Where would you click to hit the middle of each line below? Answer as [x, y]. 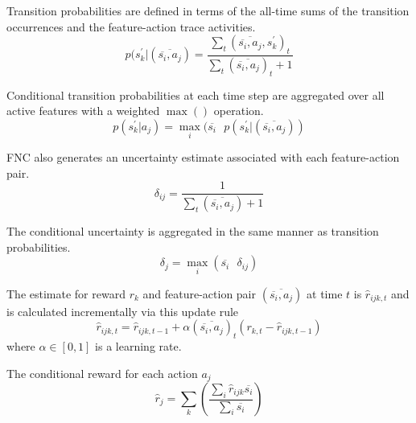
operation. [239, 111]
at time [325, 293]
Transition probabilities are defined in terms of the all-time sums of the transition [208, 10]
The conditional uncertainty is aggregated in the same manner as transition [193, 231]
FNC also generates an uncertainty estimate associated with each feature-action [203, 157]
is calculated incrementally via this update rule [123, 311]
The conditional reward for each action [102, 373]
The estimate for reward [66, 293]
